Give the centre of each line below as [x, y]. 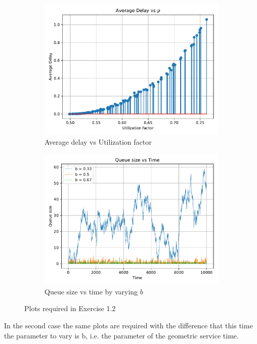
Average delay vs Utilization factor [98, 141]
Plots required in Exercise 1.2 [70, 308]
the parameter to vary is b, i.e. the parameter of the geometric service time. [121, 335]
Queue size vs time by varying [91, 291]
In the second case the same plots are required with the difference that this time [128, 325]
